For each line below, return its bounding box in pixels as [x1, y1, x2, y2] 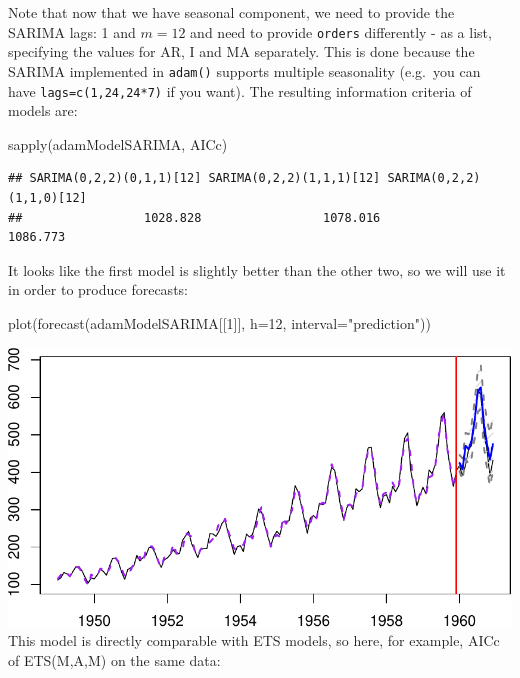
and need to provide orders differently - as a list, [190, 21, 492, 42]
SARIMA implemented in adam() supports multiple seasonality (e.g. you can [8, 60, 481, 81]
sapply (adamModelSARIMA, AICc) [8, 133, 228, 154]
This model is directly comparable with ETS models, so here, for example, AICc [8, 630, 500, 651]
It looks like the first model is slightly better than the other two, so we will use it [8, 259, 506, 280]
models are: [8, 100, 78, 121]
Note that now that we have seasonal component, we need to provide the [8, 2, 455, 22]
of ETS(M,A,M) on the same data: [8, 650, 221, 671]
